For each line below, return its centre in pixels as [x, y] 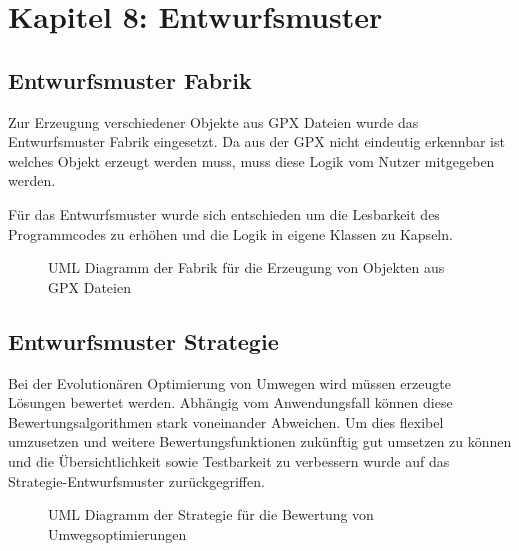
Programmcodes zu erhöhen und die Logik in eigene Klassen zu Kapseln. [230, 233]
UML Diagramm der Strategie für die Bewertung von [211, 514]
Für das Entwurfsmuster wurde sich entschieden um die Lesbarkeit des [224, 213]
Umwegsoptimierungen [117, 533]
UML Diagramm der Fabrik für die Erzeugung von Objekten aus [246, 267]
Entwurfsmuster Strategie [143, 340]
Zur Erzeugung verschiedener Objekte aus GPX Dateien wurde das [213, 121]
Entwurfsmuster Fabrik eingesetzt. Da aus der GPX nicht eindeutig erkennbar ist [256, 141]
